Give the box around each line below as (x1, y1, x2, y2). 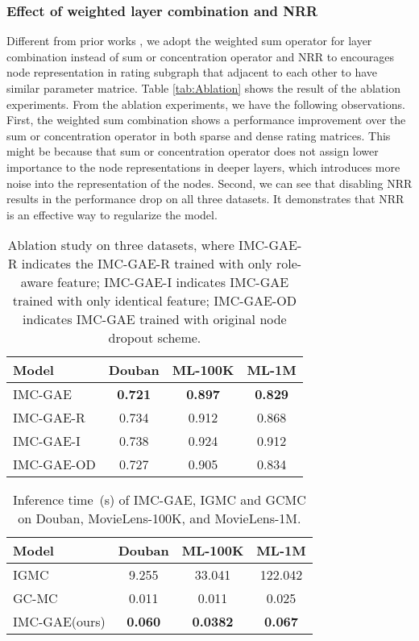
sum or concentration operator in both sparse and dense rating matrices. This (6, 127, 391, 144)
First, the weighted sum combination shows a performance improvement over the (6, 111, 406, 128)
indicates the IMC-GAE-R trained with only (21, 254, 272, 273)
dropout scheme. (108, 328, 201, 348)
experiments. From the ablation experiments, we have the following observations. (6, 95, 405, 112)
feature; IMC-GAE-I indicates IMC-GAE (57, 273, 289, 292)
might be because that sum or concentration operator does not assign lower (6, 143, 379, 160)
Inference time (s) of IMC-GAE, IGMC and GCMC (12, 490, 306, 510)
